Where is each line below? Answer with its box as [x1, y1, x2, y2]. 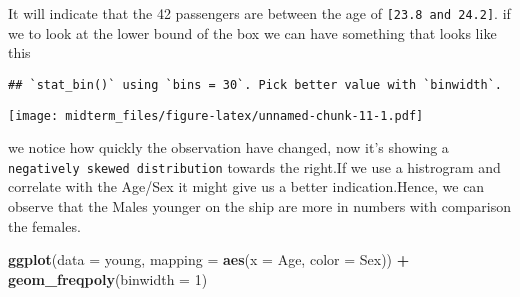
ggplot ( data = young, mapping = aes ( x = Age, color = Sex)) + [8, 249, 410, 270]
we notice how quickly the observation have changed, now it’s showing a [8, 137, 449, 158]
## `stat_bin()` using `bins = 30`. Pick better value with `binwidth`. [8, 77, 502, 92]
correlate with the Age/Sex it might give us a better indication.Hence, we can [8, 176, 485, 197]
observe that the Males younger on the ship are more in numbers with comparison [8, 196, 512, 216]
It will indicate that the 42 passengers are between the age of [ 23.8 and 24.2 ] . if [8, 3, 511, 23]
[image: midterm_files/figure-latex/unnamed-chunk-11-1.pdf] [8, 108, 424, 123]
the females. [8, 215, 81, 236]
